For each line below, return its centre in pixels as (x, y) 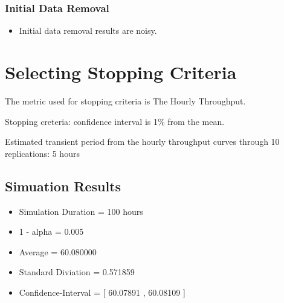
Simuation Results (63, 186)
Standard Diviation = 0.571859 (77, 272)
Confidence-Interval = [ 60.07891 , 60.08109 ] (102, 292)
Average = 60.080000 (58, 251)
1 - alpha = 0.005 (51, 231)
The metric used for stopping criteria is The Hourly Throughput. (125, 100)
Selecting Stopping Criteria (121, 72)
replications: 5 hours (42, 153)
